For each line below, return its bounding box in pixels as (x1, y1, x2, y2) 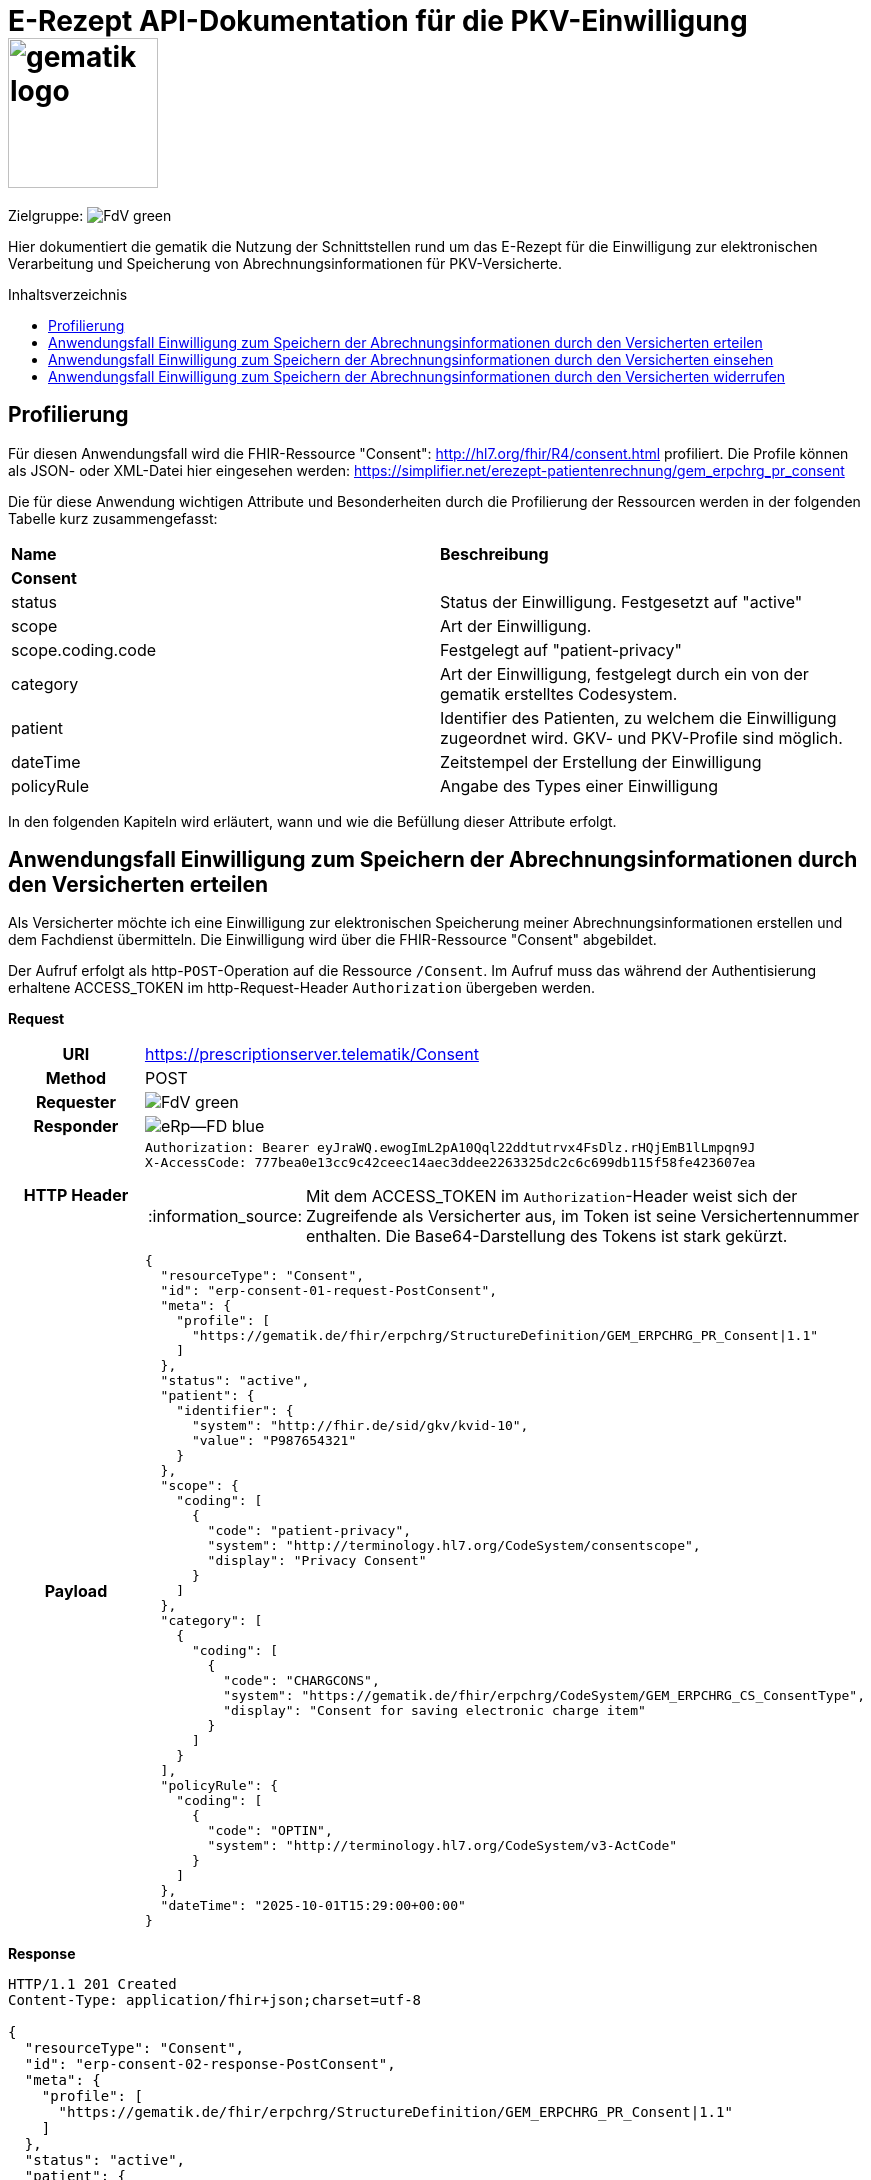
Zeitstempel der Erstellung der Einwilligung (440, 751, 762, 772)
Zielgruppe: (8, 206, 84, 224)
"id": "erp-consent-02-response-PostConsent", (24, 2056, 396, 2073)
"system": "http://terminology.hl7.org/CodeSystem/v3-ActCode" (207, 1838, 678, 1854)
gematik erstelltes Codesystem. (440, 683, 678, 704)
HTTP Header (23, 1184, 129, 1205)
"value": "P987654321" (191, 1433, 357, 1449)
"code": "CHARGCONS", (223, 1673, 380, 1689)
